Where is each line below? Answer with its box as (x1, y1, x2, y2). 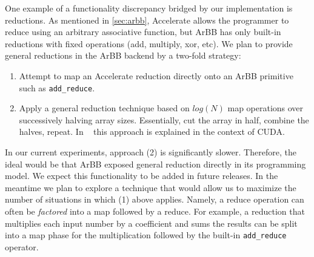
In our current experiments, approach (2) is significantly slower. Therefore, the (5, 146, 296, 158)
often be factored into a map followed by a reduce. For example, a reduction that (5, 204, 305, 217)
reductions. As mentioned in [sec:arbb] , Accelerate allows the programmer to (5, 13, 289, 26)
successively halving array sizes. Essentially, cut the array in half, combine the (19, 113, 309, 126)
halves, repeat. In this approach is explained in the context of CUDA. (19, 125, 285, 138)
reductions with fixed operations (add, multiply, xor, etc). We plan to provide (5, 37, 293, 50)
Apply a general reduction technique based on (19, 102, 190, 114)
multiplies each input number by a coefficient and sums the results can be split (5, 216, 298, 229)
